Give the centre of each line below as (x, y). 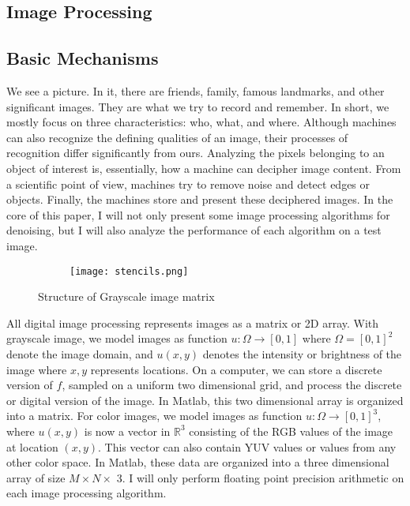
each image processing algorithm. (87, 493)
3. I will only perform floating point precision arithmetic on (260, 477)
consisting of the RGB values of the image (291, 431)
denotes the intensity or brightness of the (302, 353)
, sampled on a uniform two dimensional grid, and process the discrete (232, 385)
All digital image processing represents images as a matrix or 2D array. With (193, 322)
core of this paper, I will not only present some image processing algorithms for (198, 214)
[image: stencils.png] (129, 271)
